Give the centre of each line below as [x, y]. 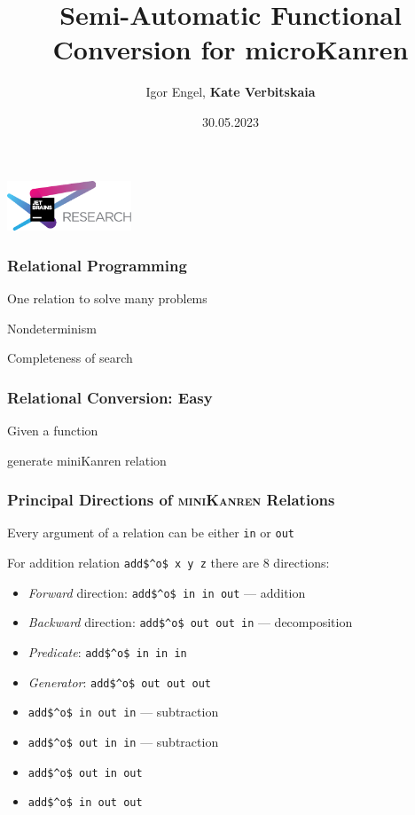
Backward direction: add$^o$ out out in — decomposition [190, 622]
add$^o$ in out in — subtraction [123, 712]
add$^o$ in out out [85, 803]
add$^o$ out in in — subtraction [123, 741]
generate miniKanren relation [87, 460]
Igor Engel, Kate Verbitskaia [231, 92]
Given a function [53, 430]
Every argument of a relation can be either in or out [151, 533]
